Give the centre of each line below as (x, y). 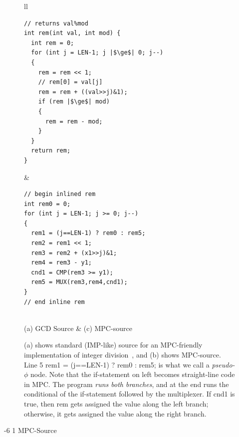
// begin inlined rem (60, 194)
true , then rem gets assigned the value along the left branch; (116, 403)
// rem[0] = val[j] (70, 82)
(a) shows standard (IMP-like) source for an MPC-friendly (113, 345)
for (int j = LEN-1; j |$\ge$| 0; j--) (97, 53)
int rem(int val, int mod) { (72, 33)
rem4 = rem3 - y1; (62, 263)
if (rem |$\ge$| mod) (74, 102)
